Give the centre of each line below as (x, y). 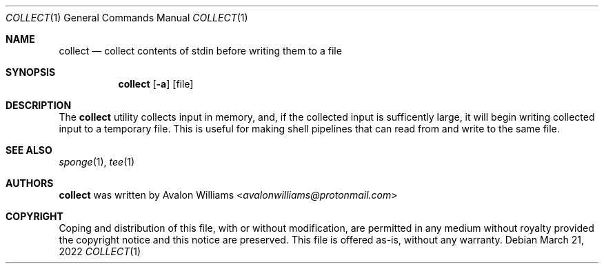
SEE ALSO (29, 150)
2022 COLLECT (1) (100, 251)
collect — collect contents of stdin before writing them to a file (200, 51)
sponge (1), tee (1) (97, 162)
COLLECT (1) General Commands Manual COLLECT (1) (127, 18)
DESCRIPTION (39, 105)
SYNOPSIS (31, 72)
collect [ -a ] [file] (156, 84)
